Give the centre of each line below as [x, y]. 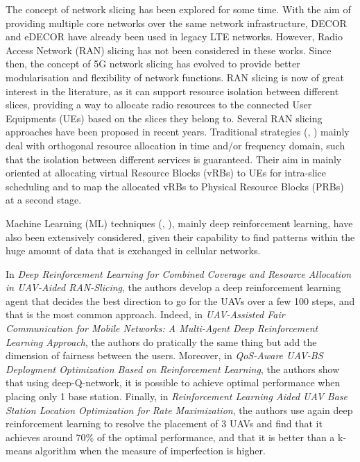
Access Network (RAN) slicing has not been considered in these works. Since [169, 50]
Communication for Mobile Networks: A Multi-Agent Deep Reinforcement [162, 328]
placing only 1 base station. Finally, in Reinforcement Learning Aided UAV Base [177, 396]
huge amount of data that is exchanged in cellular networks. [133, 250]
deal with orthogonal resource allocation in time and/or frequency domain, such [175, 145]
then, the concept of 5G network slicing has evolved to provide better [153, 64]
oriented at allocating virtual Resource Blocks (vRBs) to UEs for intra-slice [166, 173]
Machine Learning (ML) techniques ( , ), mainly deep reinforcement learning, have [179, 223]
